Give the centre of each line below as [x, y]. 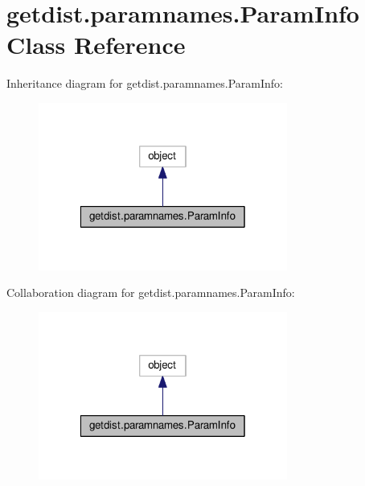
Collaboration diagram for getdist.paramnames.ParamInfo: [151, 292]
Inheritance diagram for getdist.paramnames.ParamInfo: [145, 83]
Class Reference [96, 45]
